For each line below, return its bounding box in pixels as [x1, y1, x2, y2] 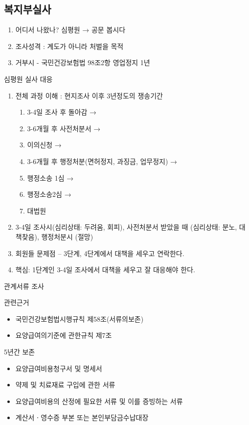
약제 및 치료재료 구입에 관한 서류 [15, 379, 115, 390]
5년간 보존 [4, 347, 35, 357]
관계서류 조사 [4, 281, 44, 291]
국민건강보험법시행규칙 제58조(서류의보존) [15, 313, 144, 324]
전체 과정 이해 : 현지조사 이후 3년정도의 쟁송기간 [15, 90, 163, 100]
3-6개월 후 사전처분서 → [27, 123, 101, 133]
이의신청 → [27, 140, 62, 150]
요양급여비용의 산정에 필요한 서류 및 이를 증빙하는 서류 [15, 396, 183, 406]
